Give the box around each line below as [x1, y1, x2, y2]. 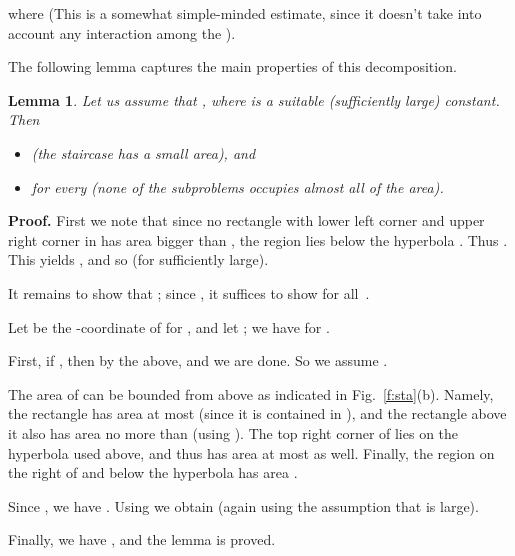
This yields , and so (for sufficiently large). [8, 249, 269, 270]
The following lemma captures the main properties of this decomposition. [8, 56, 457, 77]
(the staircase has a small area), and [31, 142, 256, 163]
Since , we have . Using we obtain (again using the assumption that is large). [8, 495, 479, 516]
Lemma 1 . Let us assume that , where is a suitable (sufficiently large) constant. [8, 89, 500, 110]
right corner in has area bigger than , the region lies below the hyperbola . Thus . [8, 229, 508, 250]
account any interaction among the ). [8, 22, 236, 43]
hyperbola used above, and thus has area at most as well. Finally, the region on [8, 442, 495, 463]
